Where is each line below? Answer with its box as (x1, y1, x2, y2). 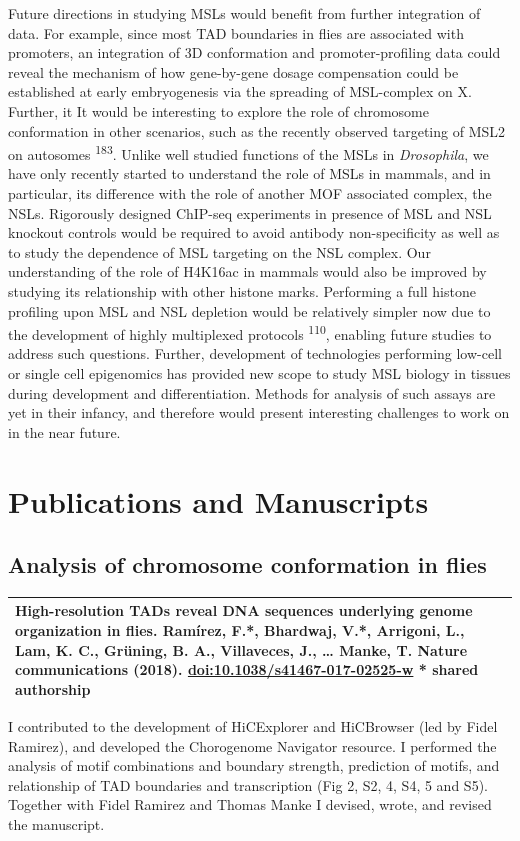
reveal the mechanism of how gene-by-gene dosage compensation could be (8, 61, 459, 82)
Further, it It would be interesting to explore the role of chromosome (8, 100, 429, 121)
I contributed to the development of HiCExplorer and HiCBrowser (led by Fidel (8, 715, 498, 736)
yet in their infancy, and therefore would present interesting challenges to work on (8, 402, 510, 423)
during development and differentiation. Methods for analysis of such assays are (8, 382, 496, 403)
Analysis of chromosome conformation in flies (8, 549, 487, 580)
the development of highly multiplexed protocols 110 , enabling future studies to (8, 321, 492, 344)
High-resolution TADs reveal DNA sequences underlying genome (15, 600, 473, 621)
